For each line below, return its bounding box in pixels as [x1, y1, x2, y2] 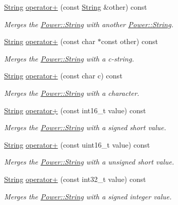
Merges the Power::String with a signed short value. [4, 122, 166, 133]
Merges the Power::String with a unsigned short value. [4, 156, 174, 167]
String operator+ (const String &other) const [4, 2, 147, 12]
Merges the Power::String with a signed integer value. [4, 191, 172, 201]
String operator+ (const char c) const [4, 70, 123, 81]
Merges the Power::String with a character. [4, 87, 140, 98]
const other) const [101, 36, 158, 47]
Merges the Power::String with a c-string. [4, 53, 134, 64]
